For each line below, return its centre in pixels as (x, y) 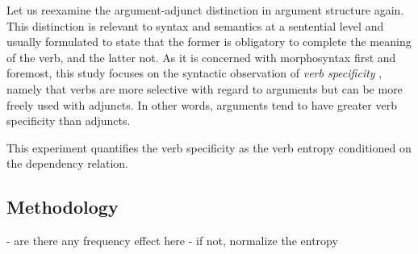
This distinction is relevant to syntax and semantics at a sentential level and (195, 25)
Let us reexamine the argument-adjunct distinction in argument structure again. (205, 10)
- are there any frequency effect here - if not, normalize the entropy (172, 241)
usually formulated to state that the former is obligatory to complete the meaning (209, 42)
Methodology (63, 207)
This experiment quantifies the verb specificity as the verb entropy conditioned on (209, 147)
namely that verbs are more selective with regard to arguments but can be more (205, 88)
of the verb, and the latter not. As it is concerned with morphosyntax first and (201, 57)
